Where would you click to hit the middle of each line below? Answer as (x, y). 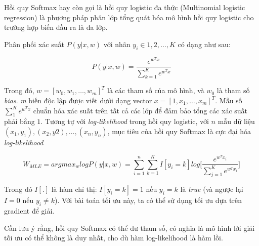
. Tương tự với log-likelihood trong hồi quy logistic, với (125, 121)
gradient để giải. (29, 211)
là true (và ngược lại (212, 189)
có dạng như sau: (204, 44)
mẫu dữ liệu (236, 121)
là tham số (233, 90)
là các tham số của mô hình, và (156, 90)
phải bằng (19, 121)
